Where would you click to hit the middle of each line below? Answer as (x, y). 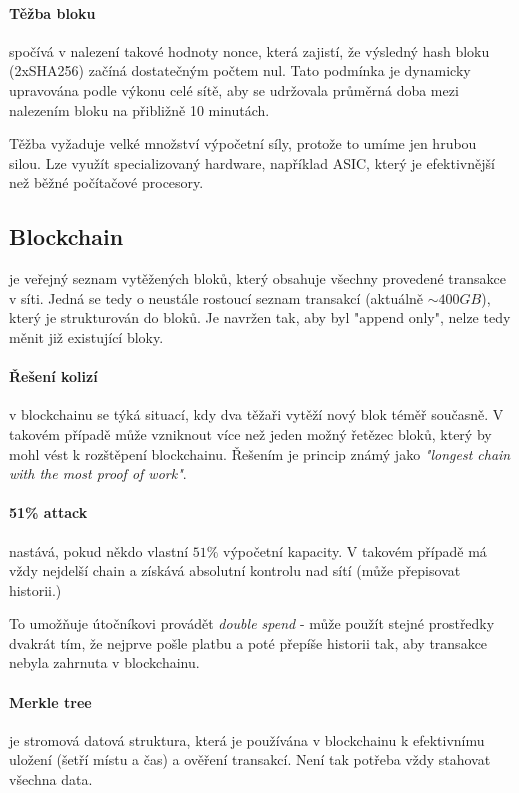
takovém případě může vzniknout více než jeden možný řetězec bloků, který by (250, 433)
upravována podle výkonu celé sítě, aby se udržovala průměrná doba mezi (234, 89)
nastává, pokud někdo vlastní (99, 550)
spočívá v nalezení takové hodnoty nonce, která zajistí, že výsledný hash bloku (249, 50)
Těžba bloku (52, 12)
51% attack (48, 512)
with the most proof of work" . (98, 473)
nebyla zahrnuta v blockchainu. (104, 662)
